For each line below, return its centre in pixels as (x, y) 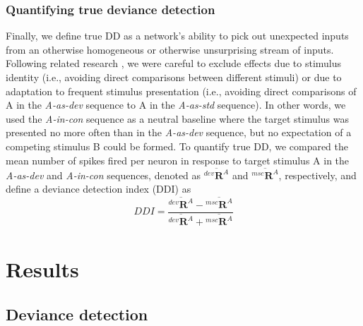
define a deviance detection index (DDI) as (99, 189)
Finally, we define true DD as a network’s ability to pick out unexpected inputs (177, 36)
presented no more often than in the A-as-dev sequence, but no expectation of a (179, 132)
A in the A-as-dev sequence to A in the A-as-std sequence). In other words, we (176, 105)
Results (42, 269)
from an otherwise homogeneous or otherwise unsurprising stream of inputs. (170, 49)
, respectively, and (317, 175)
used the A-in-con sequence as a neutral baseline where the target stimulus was (177, 118)
